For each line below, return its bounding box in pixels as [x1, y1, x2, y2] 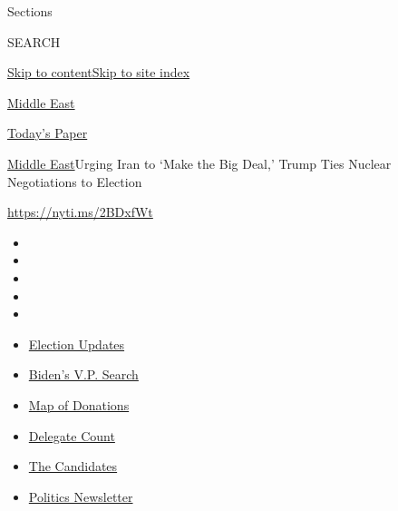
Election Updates [28, 334, 125, 353]
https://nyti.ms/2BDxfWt [7, 202, 153, 221]
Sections [7, 2, 53, 20]
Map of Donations [28, 395, 130, 414]
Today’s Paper [7, 123, 88, 142]
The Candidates [28, 457, 118, 476]
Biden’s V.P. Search [28, 365, 139, 384]
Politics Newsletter [28, 486, 133, 506]
